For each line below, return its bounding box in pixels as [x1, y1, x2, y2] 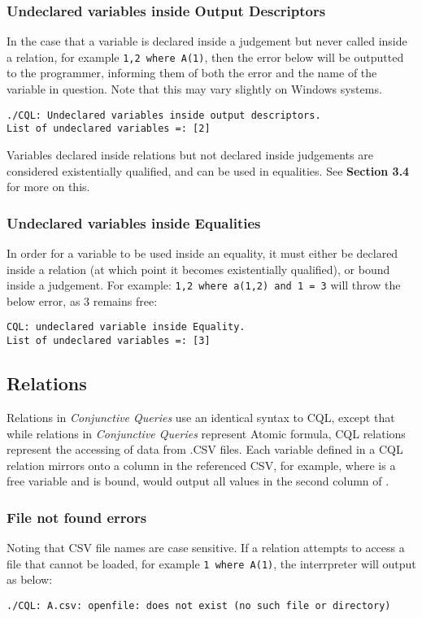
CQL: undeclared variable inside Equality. [7, 321, 246, 333]
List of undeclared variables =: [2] [7, 123, 211, 135]
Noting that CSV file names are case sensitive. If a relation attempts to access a [7, 539, 405, 556]
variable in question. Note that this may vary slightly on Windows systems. [7, 81, 382, 98]
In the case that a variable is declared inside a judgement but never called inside [7, 33, 407, 50]
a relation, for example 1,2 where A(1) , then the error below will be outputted [7, 48, 404, 65]
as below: [7, 571, 53, 588]
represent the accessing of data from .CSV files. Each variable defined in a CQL [7, 441, 403, 458]
